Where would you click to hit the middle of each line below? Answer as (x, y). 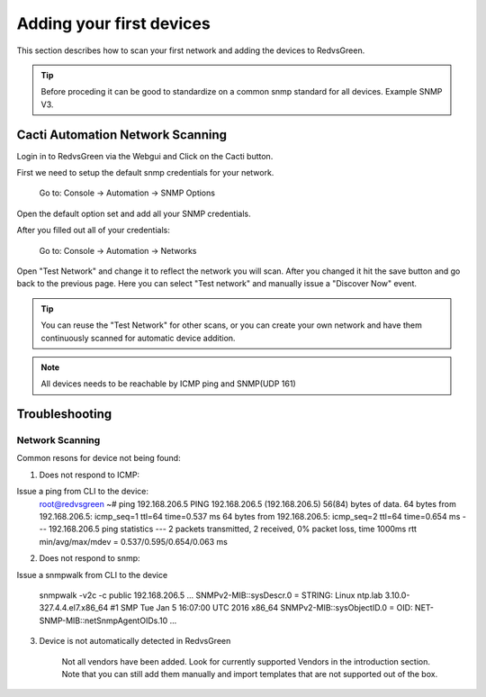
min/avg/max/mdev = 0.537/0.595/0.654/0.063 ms (134, 541)
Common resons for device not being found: (99, 458)
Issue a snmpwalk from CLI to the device (92, 575)
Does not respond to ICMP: (89, 475)
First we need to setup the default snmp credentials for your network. (145, 173)
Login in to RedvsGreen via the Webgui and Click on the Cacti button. (145, 156)
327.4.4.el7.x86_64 (74, 608)
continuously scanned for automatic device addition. (138, 338)
